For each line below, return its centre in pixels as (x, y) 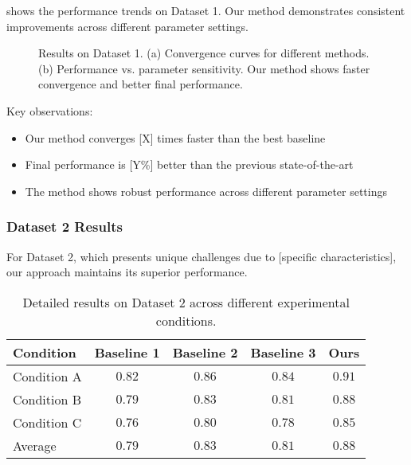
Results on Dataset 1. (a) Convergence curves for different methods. (204, 53)
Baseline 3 (283, 352)
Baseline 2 (205, 352)
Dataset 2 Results (65, 227)
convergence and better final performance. (141, 84)
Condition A (47, 376)
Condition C (47, 422)
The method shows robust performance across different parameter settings (206, 191)
